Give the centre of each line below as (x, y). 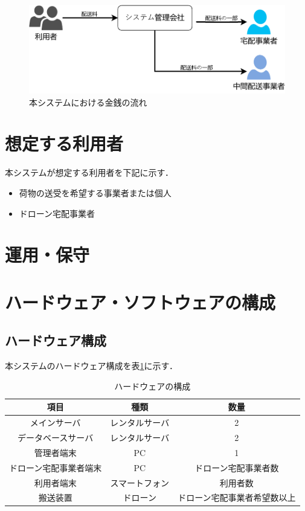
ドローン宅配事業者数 (237, 467)
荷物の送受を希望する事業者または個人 (95, 193)
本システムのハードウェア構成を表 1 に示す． (91, 366)
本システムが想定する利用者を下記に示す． (89, 172)
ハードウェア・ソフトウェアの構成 (140, 302)
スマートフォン (140, 482)
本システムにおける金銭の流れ (88, 102)
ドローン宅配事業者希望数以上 (237, 497)
